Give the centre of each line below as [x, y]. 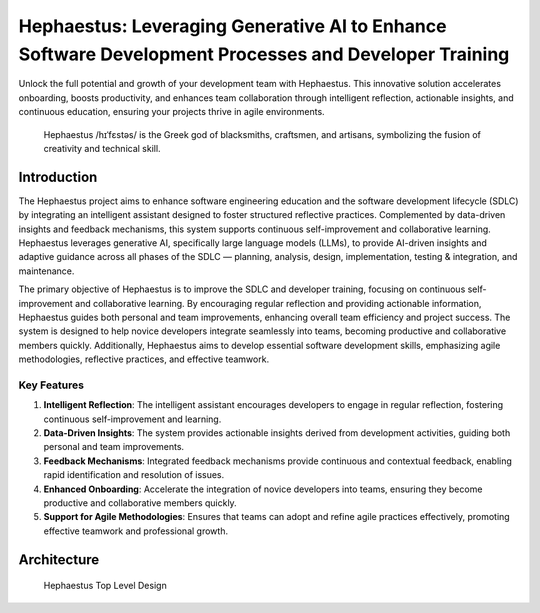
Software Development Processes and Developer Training [264, 54]
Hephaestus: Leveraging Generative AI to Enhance [232, 26]
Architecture [59, 559]
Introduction [58, 176]
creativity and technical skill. [102, 148]
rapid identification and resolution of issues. [134, 475]
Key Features [51, 385]
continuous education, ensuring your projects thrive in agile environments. [171, 112]
